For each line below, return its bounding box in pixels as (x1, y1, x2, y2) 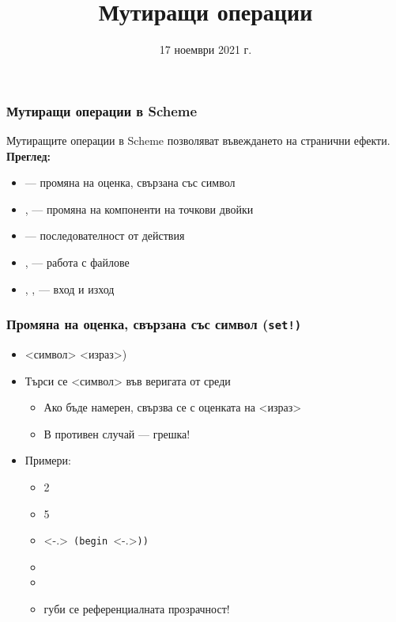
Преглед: (6, 147, 51, 164)
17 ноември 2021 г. (159, 41, 252, 58)
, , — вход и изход (25, 280, 115, 297)
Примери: (25, 452, 71, 468)
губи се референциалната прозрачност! (43, 600, 230, 616)
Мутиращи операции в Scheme (6, 101, 198, 120)
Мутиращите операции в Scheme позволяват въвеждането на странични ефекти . (6, 132, 390, 149)
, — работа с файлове (25, 253, 130, 270)
